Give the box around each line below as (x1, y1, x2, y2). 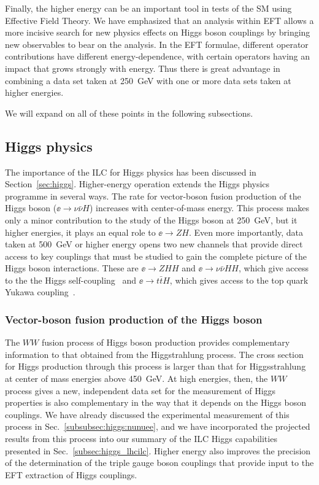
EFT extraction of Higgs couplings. (5, 468, 137, 481)
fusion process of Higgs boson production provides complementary (41, 336, 290, 349)
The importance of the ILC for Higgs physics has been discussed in (5, 165, 256, 178)
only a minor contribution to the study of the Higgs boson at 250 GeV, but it (5, 213, 298, 226)
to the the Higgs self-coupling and (5, 273, 137, 286)
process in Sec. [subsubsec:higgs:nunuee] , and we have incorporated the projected (5, 420, 310, 433)
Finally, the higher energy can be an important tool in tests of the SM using (5, 2, 292, 14)
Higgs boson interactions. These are (5, 262, 139, 274)
